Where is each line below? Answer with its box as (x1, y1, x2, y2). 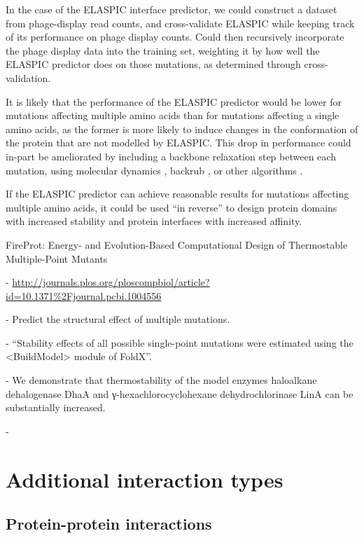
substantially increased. (6, 400, 106, 415)
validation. (6, 70, 51, 85)
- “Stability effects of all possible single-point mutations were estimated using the (6, 335, 353, 350)
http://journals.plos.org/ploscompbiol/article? (12, 275, 210, 289)
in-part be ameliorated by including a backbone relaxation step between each (6, 149, 336, 163)
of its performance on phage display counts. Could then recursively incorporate (6, 29, 344, 44)
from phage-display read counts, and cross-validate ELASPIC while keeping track (6, 15, 355, 30)
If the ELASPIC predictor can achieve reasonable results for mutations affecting (6, 186, 349, 201)
